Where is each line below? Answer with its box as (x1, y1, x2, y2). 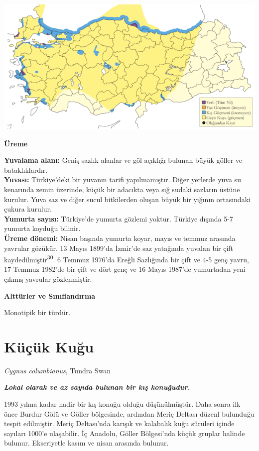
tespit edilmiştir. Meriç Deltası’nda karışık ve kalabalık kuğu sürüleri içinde (4, 418, 235, 429)
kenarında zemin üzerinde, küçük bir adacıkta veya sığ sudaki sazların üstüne (4, 184, 240, 194)
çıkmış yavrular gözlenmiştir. (4, 273, 92, 284)
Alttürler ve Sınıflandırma (4, 290, 96, 301)
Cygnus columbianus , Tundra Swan (4, 365, 111, 375)
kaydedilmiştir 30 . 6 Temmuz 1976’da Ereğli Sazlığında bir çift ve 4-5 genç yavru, (4, 253, 249, 264)
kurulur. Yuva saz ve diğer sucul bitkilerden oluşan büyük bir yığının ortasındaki (4, 194, 251, 204)
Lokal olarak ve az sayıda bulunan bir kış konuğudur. (4, 382, 190, 392)
